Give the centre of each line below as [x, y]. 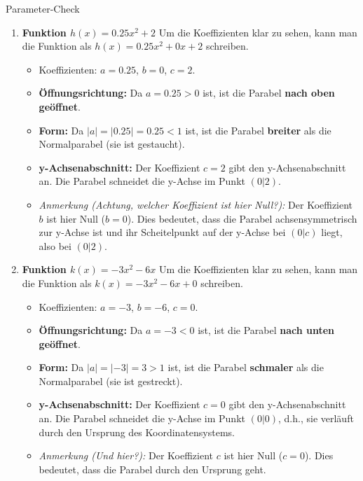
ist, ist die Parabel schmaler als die [246, 367]
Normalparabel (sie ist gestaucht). [112, 144]
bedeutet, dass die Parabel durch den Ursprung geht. [152, 469]
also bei [55, 245]
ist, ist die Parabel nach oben [269, 93]
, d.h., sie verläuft [316, 418]
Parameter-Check [43, 8]
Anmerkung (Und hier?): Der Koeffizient [126, 455]
